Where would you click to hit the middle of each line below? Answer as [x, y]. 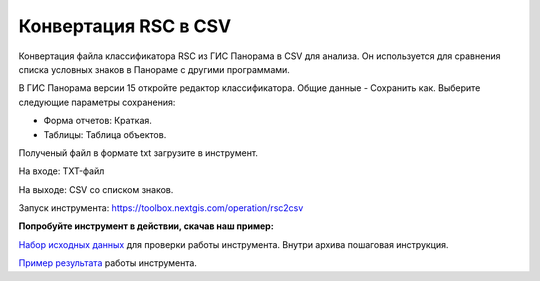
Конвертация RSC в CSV [125, 26]
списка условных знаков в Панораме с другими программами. [154, 69]
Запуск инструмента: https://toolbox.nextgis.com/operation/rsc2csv [161, 208]
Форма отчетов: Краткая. [97, 121]
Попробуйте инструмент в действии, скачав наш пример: [146, 226]
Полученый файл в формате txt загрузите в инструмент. [138, 152]
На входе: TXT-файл [61, 171]
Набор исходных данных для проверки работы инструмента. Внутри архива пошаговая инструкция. [233, 244]
